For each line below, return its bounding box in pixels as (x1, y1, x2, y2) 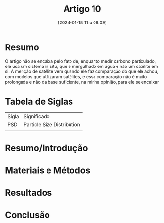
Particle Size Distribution (23, 121, 80, 128)
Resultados (5, 187, 52, 199)
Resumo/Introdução (5, 142, 88, 154)
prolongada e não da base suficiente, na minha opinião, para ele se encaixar (5, 79, 159, 85)
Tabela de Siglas (5, 96, 73, 107)
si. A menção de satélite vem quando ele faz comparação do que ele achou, (5, 68, 159, 74)
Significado (23, 113, 50, 120)
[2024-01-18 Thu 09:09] (58, 20, 107, 25)
